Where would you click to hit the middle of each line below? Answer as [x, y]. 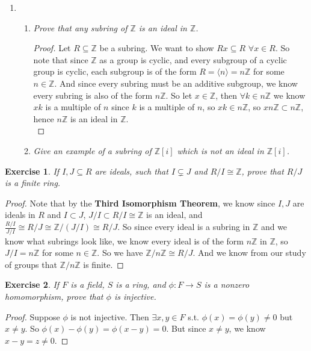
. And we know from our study [249, 253]
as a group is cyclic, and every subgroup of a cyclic [193, 59]
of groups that [31, 264]
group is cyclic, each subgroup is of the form [115, 71]
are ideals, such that [131, 171]
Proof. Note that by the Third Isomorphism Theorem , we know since [140, 203]
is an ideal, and [174, 215]
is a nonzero [227, 284]
